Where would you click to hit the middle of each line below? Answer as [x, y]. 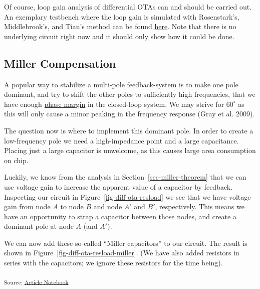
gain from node [27, 206]
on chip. [16, 160]
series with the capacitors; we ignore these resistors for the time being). [113, 263]
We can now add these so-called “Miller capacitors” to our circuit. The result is [126, 243]
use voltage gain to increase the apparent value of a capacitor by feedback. [118, 186]
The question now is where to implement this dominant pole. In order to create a [129, 130]
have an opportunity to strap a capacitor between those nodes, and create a [120, 216]
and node [108, 206]
